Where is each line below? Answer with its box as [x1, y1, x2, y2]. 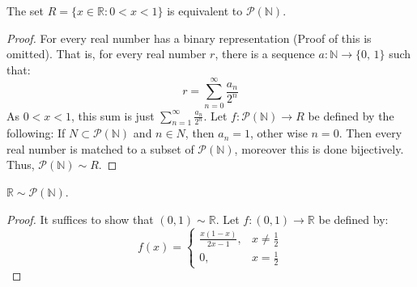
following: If [6, 125, 66, 141]
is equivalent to [167, 2, 243, 19]
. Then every [338, 125, 402, 141]
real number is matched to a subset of [6, 140, 194, 157]
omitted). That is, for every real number [6, 45, 206, 62]
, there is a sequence [215, 45, 315, 62]
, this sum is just [71, 107, 155, 124]
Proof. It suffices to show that [6, 210, 154, 227]
